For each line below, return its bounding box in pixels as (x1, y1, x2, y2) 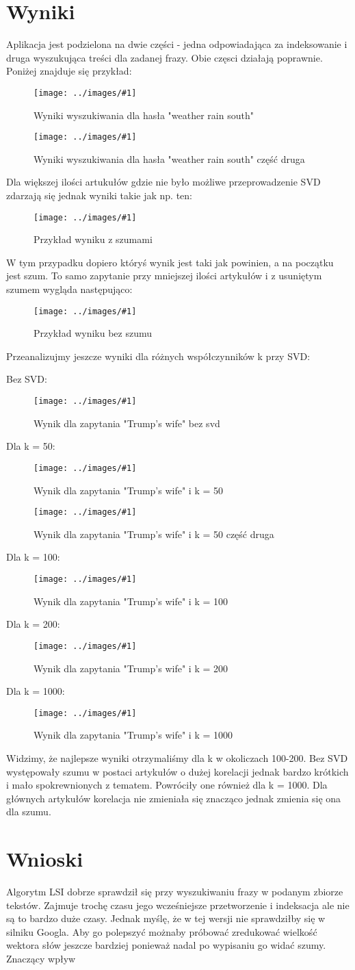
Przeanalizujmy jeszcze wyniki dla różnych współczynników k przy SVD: (6, 348, 311, 363)
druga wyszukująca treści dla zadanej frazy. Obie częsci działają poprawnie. (6, 50, 323, 64)
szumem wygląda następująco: (6, 282, 133, 296)
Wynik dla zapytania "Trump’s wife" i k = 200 (34, 661, 228, 675)
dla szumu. (6, 804, 51, 819)
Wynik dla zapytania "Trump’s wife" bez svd (34, 416, 220, 430)
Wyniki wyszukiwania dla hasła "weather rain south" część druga (34, 151, 305, 166)
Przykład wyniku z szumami (34, 232, 153, 246)
